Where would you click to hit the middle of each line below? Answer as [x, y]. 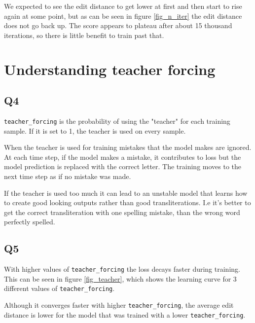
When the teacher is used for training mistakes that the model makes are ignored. [128, 147]
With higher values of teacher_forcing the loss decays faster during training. [122, 269]
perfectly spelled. [30, 222]
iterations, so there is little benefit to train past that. [84, 35]
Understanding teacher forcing [110, 69]
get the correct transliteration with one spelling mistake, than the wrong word [122, 212]
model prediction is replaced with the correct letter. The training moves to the [123, 166]
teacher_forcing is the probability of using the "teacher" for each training [117, 121]
